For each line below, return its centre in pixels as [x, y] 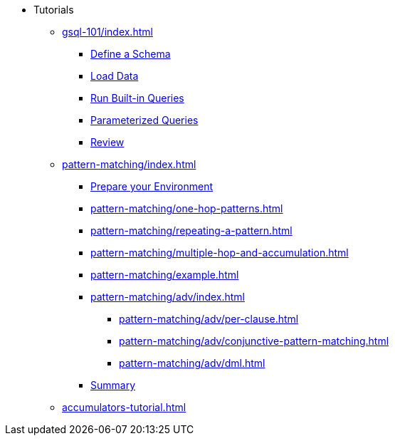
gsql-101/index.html [107, 32]
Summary [113, 385]
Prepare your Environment [152, 186]
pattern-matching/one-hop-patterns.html [187, 208]
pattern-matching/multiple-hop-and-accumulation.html [220, 253]
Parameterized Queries [144, 120]
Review [107, 142]
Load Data [115, 76]
